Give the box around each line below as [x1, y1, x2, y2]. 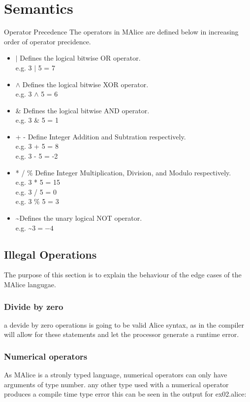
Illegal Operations [4, 246, 97, 262]
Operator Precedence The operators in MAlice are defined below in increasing [4, 27, 239, 37]
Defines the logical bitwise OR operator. [20, 53, 141, 63]
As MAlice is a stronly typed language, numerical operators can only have [4, 369, 227, 380]
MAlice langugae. [4, 279, 56, 290]
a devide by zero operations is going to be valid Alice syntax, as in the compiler [4, 319, 245, 330]
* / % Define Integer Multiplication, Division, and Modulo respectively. [15, 167, 231, 177]
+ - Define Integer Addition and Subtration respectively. [15, 131, 186, 141]
